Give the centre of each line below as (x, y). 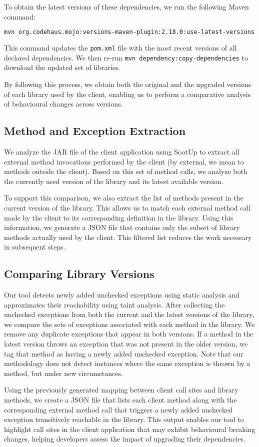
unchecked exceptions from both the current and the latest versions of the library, (129, 314)
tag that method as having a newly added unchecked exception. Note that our (124, 353)
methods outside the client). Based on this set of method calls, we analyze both (126, 171)
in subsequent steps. (35, 247)
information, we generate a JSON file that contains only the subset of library (122, 227)
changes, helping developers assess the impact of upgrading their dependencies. (125, 439)
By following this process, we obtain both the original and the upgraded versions (128, 84)
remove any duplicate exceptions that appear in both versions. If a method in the (129, 334)
